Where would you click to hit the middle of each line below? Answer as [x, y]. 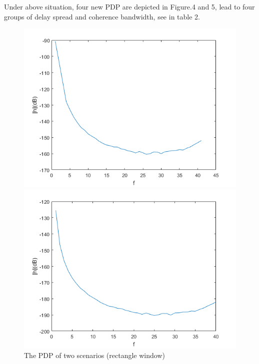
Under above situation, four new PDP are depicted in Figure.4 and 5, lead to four [129, 6]
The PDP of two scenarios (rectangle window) [94, 355]
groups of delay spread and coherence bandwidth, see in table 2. [102, 16]
